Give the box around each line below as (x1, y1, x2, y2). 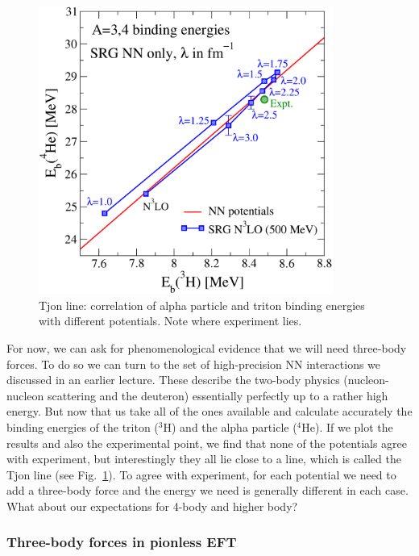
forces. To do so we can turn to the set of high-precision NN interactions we (6, 355, 381, 372)
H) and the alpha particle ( (163, 418, 297, 435)
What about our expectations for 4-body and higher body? (6, 497, 298, 514)
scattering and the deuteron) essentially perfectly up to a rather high (47, 387, 388, 403)
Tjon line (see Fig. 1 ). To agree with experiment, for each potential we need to (6, 466, 396, 483)
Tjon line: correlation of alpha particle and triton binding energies (39, 296, 365, 313)
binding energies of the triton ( (6, 418, 159, 435)
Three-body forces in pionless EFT (6, 532, 237, 552)
